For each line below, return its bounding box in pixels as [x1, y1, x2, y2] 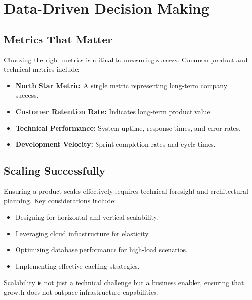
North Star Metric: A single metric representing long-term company [15, 80, 228, 90]
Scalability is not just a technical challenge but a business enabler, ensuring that [4, 277, 244, 287]
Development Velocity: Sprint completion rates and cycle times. [15, 139, 216, 149]
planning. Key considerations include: [4, 195, 116, 205]
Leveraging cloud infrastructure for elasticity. [15, 228, 150, 238]
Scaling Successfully [4, 163, 106, 178]
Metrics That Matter [4, 31, 113, 46]
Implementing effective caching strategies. [15, 260, 140, 271]
